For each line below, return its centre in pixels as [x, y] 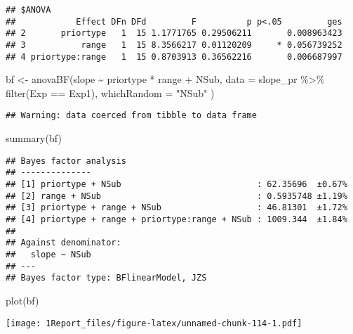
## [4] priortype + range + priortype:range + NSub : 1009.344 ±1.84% [176, 219]
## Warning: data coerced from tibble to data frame [131, 116]
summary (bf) [34, 138]
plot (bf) [22, 300]
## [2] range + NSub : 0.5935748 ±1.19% [176, 196]
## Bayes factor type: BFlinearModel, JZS [106, 278]
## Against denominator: [64, 243]
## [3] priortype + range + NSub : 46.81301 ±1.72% [176, 208]
